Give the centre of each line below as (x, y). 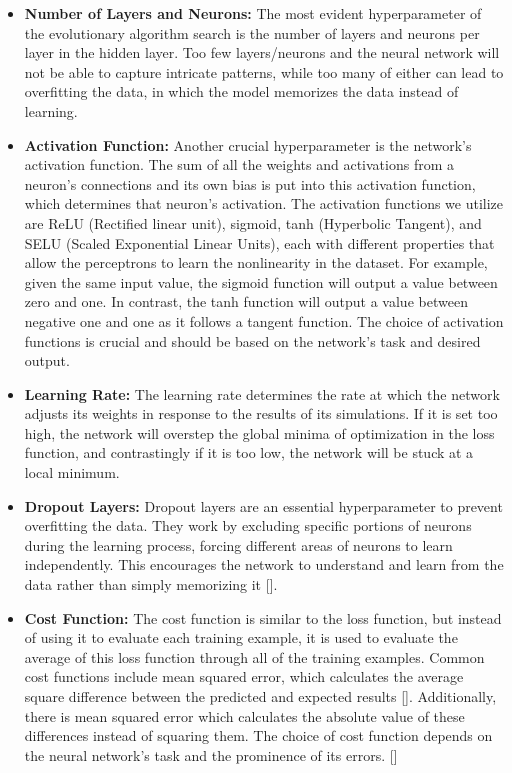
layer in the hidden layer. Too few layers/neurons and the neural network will (262, 52)
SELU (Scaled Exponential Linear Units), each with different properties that (259, 242)
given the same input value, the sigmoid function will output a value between (261, 281)
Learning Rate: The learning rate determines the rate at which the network (262, 393)
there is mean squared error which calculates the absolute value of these (244, 715)
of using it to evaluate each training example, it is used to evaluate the (241, 637)
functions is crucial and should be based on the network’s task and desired (252, 340)
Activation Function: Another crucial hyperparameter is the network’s (248, 144)
